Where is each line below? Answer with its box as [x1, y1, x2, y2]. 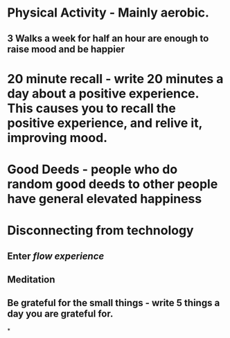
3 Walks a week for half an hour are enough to [7, 33, 209, 44]
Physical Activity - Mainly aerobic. [7, 5, 210, 21]
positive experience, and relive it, [7, 115, 203, 131]
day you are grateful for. [7, 308, 114, 320]
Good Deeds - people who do [7, 161, 178, 177]
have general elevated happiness [7, 190, 202, 206]
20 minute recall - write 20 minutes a [7, 71, 224, 87]
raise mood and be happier [7, 43, 125, 55]
